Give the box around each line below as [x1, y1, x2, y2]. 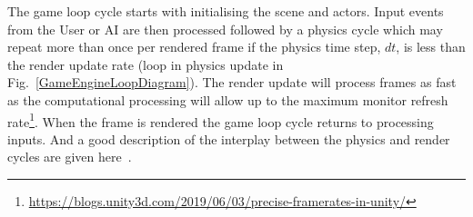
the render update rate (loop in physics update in [7, 54, 284, 74]
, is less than [396, 37, 466, 56]
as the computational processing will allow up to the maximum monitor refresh [7, 90, 448, 109]
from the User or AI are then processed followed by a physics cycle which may [7, 19, 443, 38]
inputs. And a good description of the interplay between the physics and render [7, 129, 450, 148]
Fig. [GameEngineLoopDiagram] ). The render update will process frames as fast [7, 73, 457, 92]
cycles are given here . [7, 147, 132, 166]
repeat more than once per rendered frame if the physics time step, [7, 37, 381, 56]
